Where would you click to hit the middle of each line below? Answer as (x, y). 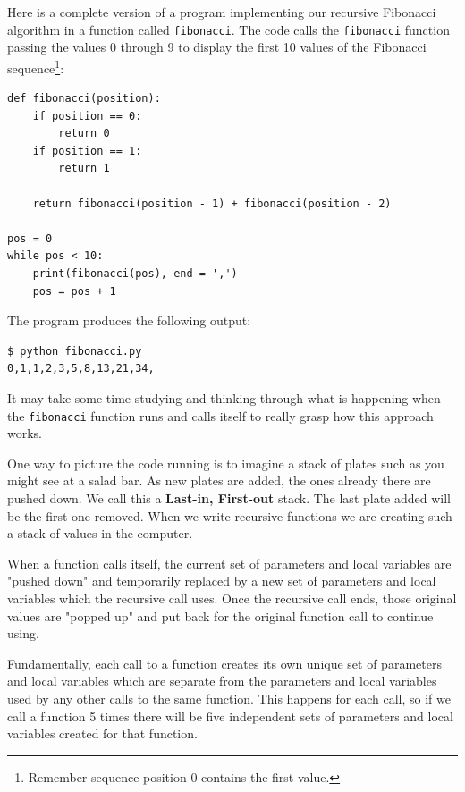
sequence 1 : (36, 66)
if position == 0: (87, 116)
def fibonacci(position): (84, 99)
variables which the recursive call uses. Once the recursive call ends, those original (232, 598)
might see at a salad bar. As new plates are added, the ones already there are (219, 480)
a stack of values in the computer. (100, 533)
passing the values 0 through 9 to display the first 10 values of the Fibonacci (217, 47)
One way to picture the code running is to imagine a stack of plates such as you (226, 463)
